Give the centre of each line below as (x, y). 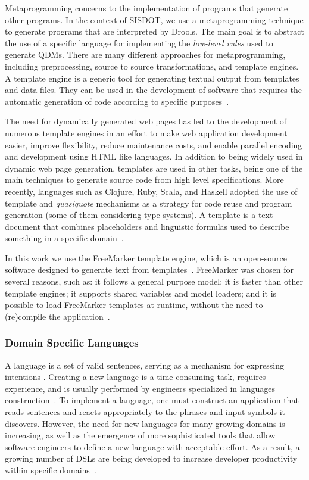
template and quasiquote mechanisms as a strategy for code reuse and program (149, 203)
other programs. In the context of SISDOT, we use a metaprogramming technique (154, 19)
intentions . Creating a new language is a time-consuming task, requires (135, 377)
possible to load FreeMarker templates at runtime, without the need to (134, 305)
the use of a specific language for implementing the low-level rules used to (139, 43)
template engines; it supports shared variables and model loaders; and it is (141, 293)
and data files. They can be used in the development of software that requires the (153, 90)
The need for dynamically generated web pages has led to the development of (146, 121)
